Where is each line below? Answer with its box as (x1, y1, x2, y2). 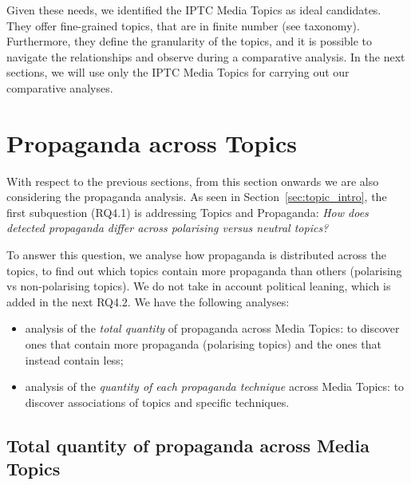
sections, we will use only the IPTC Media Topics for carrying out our (6, 64, 350, 81)
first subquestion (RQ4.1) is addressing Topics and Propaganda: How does (6, 203, 369, 220)
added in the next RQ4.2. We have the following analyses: (6, 293, 290, 310)
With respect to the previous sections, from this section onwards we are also (6, 172, 379, 189)
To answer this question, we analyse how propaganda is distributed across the (6, 246, 386, 263)
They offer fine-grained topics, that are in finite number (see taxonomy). (6, 17, 360, 34)
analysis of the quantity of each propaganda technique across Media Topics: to (25, 378, 405, 395)
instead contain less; (25, 351, 124, 368)
